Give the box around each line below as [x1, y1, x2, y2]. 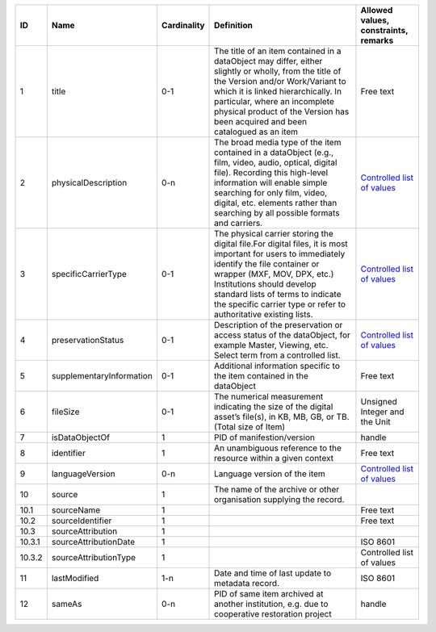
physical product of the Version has [214, 106, 350, 117]
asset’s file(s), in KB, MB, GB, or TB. [214, 412, 350, 422]
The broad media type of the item [214, 137, 342, 148]
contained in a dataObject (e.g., [214, 147, 334, 157]
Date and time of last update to [214, 567, 332, 579]
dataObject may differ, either [214, 56, 323, 66]
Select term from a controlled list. [214, 349, 341, 361]
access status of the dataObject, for [214, 329, 350, 341]
